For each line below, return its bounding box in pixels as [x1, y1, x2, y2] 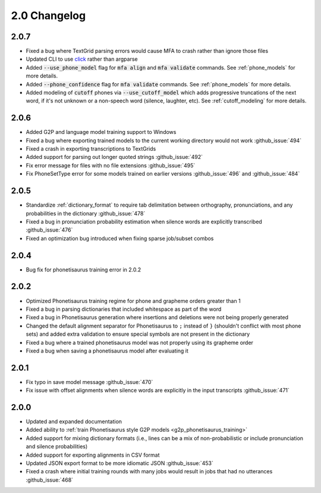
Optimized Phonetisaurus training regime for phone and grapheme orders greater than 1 [26, 297, 241, 304]
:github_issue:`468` [26, 476, 74, 483]
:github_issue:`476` [26, 226, 73, 233]
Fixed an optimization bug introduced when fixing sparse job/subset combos [26, 235, 214, 242]
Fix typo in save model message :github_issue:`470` [26, 378, 153, 385]
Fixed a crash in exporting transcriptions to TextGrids [26, 145, 156, 152]
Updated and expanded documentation [26, 418, 122, 425]
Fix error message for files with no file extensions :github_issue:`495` [26, 161, 196, 169]
